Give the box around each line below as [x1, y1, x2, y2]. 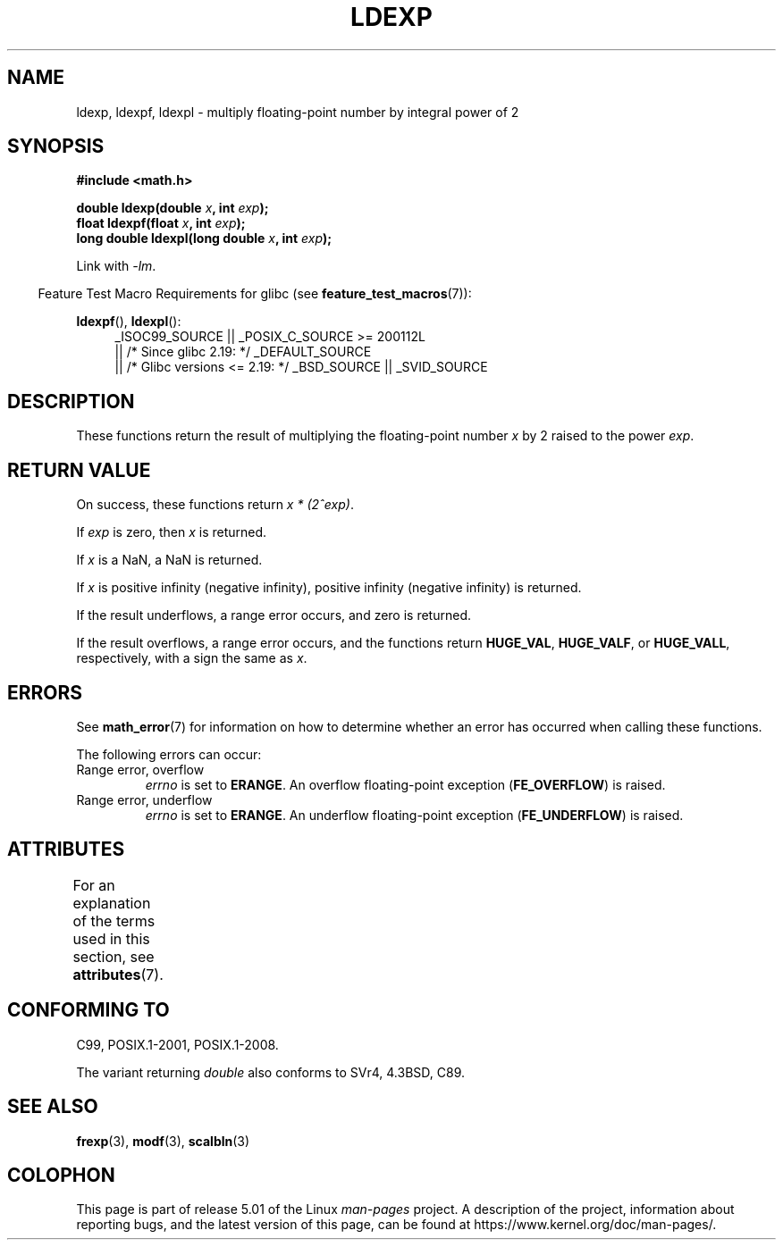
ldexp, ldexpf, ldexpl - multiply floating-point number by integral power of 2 [76, 104, 519, 120]
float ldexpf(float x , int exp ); [76, 215, 246, 231]
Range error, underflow [76, 791, 213, 808]
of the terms [72, 911, 156, 930]
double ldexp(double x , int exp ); [76, 200, 269, 216]
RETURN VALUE [7, 458, 151, 481]
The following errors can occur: [76, 746, 262, 762]
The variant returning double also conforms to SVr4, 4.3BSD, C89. [76, 1064, 465, 1080]
